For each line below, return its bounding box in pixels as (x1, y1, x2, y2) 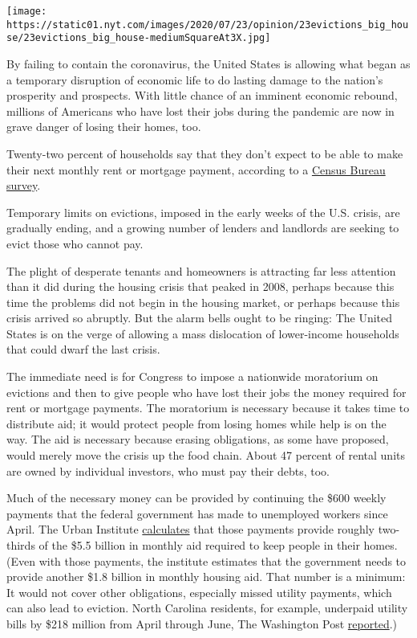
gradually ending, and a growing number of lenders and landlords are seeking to (6, 219, 399, 236)
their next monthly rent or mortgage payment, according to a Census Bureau (6, 161, 386, 178)
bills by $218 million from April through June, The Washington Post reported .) (6, 615, 398, 632)
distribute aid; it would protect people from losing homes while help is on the (6, 415, 387, 431)
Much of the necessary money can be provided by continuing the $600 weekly (6, 489, 387, 506)
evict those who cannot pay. (6, 235, 144, 252)
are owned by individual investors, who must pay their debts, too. (6, 462, 330, 479)
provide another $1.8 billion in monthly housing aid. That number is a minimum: (6, 568, 406, 585)
